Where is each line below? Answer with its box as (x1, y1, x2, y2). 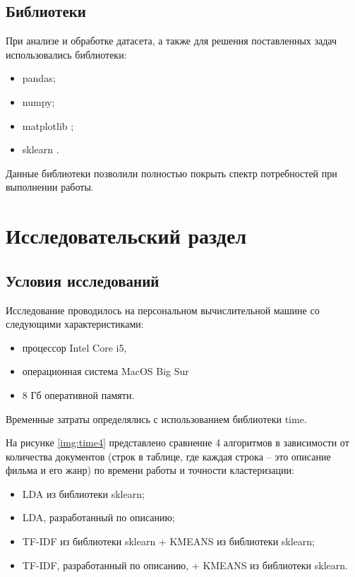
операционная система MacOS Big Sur (22, 364, 189, 379)
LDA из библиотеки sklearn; (22, 486, 145, 501)
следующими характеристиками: (6, 316, 144, 331)
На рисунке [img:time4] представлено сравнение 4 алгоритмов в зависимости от (6, 435, 349, 450)
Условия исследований (6, 269, 160, 291)
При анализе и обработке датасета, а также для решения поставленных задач (6, 33, 337, 48)
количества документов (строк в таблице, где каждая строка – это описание (6, 448, 331, 463)
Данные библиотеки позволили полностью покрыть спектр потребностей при (6, 165, 337, 180)
